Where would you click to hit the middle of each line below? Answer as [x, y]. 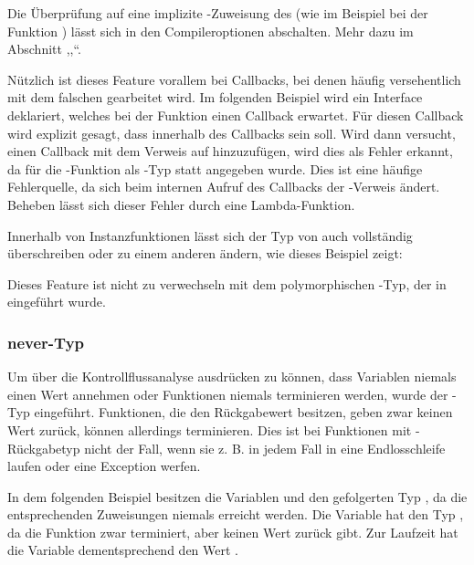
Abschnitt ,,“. [44, 49]
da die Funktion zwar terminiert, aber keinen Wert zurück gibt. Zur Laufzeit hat [233, 532]
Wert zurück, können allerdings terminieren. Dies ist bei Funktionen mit [210, 429]
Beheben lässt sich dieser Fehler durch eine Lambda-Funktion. [181, 204]
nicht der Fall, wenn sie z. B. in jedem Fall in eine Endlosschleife [265, 448]
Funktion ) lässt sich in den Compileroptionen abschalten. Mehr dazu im [211, 31]
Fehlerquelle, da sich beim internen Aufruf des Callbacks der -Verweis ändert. [224, 187]
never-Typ [46, 342]
